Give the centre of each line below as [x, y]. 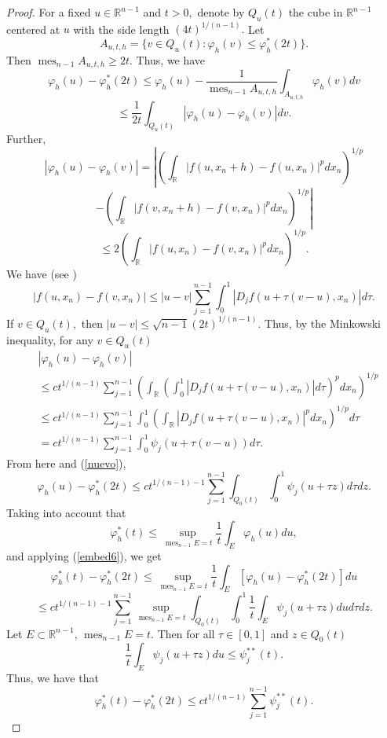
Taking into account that [66, 512]
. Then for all [183, 633]
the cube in [316, 12]
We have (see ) [42, 273]
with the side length [121, 29]
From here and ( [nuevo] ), [66, 463]
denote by [221, 12]
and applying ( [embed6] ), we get [84, 556]
